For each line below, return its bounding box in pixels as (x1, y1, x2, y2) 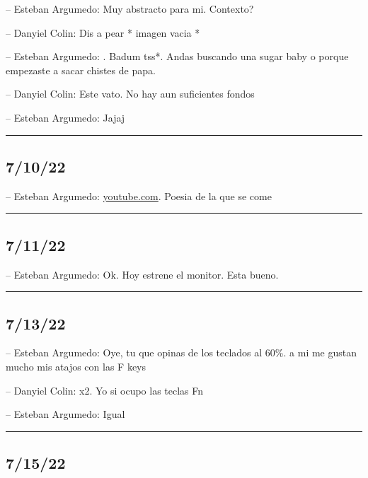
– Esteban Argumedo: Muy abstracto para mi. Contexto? (6, 1, 254, 16)
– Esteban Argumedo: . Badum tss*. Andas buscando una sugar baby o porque (6, 49, 349, 64)
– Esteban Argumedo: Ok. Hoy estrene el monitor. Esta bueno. (6, 267, 279, 281)
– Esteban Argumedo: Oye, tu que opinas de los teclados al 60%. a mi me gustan (6, 345, 357, 360)
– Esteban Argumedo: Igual (6, 407, 125, 421)
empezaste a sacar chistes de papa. (6, 62, 156, 77)
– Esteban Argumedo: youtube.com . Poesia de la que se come (6, 188, 272, 203)
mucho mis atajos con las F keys (6, 358, 146, 373)
